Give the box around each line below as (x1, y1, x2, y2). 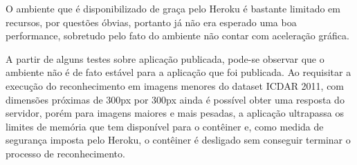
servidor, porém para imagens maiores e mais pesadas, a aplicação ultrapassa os (6, 106, 344, 120)
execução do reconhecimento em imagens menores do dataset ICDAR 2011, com (6, 78, 345, 93)
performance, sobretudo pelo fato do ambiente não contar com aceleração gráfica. (6, 28, 349, 43)
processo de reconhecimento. (6, 146, 125, 160)
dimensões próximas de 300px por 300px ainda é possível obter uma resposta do (6, 92, 345, 106)
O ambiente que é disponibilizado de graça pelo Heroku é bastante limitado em (6, 1, 340, 15)
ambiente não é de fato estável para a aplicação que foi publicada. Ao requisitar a (6, 65, 351, 79)
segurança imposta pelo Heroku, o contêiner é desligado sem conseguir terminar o (6, 133, 351, 147)
